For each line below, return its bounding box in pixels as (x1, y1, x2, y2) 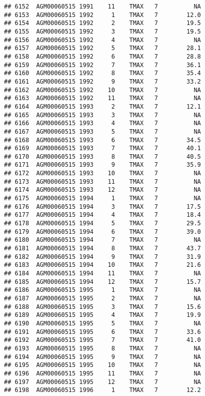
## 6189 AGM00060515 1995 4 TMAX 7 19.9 (4, 311, 201, 319)
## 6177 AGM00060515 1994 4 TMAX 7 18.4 (4, 211, 201, 219)
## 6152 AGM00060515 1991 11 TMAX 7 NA (4, 3, 201, 10)
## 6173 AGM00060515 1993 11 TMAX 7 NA (4, 178, 201, 185)
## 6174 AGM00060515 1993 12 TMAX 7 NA (4, 186, 201, 194)
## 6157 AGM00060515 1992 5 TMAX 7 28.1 (4, 45, 201, 52)
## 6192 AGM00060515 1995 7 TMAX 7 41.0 (4, 336, 201, 344)
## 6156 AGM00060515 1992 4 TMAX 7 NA (4, 36, 201, 44)
